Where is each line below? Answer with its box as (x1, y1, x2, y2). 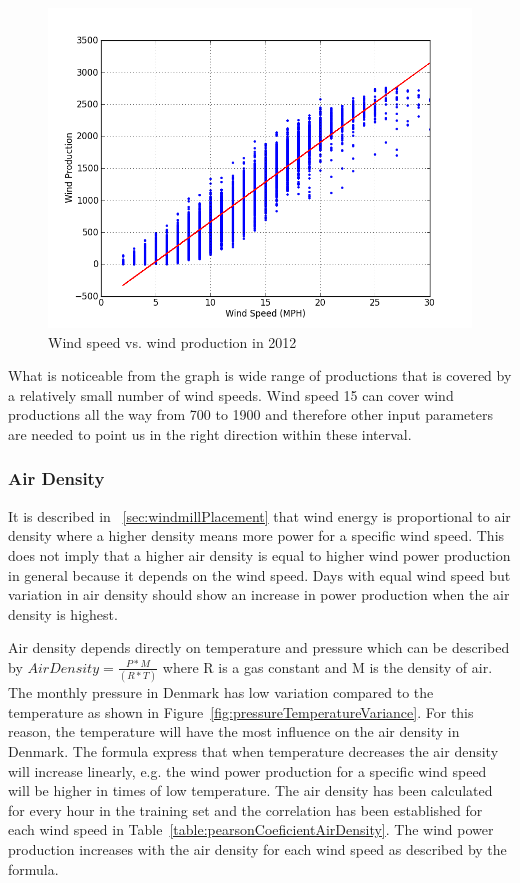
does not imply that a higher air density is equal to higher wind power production (8, 544, 511, 565)
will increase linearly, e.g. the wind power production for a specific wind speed (8, 760, 487, 781)
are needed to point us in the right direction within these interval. (8, 423, 412, 444)
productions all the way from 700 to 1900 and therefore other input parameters (8, 404, 494, 425)
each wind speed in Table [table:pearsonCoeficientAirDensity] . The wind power (8, 819, 494, 840)
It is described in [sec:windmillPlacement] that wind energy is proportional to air (8, 505, 511, 526)
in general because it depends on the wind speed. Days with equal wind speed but (8, 564, 511, 585)
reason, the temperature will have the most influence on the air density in (8, 721, 460, 742)
